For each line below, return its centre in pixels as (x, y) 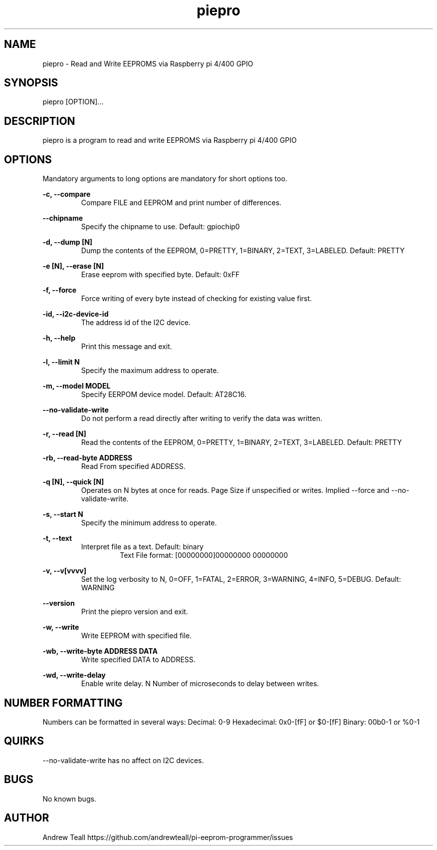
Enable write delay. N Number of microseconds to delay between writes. (200, 684)
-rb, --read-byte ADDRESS (88, 458)
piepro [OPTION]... (73, 102)
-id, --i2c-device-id (76, 314)
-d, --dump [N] (68, 242)
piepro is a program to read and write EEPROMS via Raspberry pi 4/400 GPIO (170, 140)
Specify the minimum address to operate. (149, 523)
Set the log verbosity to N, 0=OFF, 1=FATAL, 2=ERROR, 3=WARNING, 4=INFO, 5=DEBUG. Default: (241, 579)
